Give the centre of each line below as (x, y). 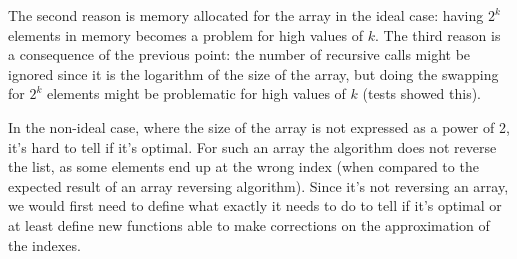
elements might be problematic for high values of (196, 93)
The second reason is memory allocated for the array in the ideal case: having (246, 15)
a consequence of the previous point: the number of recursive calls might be (239, 54)
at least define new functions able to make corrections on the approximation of (249, 224)
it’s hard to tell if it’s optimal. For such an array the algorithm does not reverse (252, 146)
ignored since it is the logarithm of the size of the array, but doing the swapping (253, 73)
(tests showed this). (422, 93)
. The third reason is (437, 34)
